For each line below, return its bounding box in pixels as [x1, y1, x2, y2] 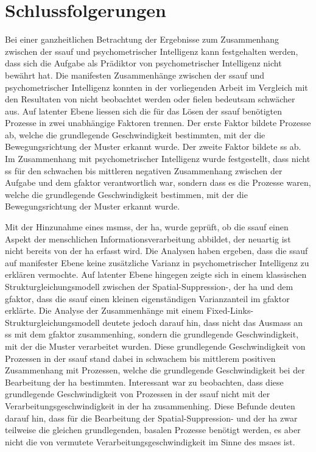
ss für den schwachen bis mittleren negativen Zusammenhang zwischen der [5, 164, 283, 177]
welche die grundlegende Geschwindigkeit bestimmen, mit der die [5, 188, 248, 200]
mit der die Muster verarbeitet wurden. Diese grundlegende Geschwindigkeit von [5, 339, 306, 352]
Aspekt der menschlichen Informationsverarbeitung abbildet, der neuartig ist [5, 232, 291, 245]
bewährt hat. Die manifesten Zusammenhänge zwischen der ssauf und [5, 68, 265, 81]
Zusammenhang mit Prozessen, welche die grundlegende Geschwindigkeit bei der [5, 364, 305, 376]
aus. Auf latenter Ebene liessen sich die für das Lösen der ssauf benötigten [5, 104, 282, 117]
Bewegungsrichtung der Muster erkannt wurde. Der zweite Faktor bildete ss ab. [5, 140, 301, 153]
